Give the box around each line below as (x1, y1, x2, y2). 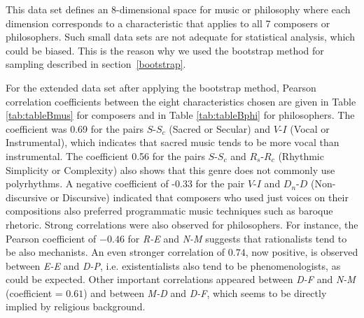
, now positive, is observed (245, 245, 358, 259)
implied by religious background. (6, 299, 146, 314)
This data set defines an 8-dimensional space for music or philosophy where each (6, 2, 351, 16)
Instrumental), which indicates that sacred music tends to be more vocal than (6, 135, 339, 150)
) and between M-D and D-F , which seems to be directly (83, 285, 327, 300)
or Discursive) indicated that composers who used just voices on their (50, 189, 349, 204)
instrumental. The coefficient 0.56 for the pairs (6, 148, 205, 163)
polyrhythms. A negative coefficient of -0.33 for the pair (6, 176, 245, 191)
